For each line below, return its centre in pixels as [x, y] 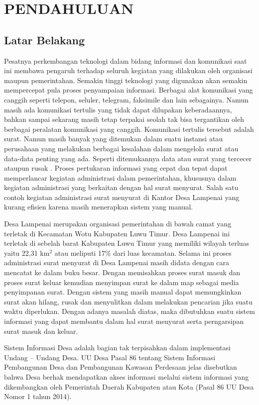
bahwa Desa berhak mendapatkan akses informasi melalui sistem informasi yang [127, 376]
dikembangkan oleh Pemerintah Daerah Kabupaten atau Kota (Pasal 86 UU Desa [129, 386]
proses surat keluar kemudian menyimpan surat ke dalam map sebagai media [122, 282]
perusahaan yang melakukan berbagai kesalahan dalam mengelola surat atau [121, 148]
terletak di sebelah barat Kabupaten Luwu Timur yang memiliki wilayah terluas [127, 243]
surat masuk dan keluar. [41, 331]
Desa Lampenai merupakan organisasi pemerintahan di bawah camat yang [118, 224]
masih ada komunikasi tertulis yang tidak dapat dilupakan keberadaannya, [118, 109]
